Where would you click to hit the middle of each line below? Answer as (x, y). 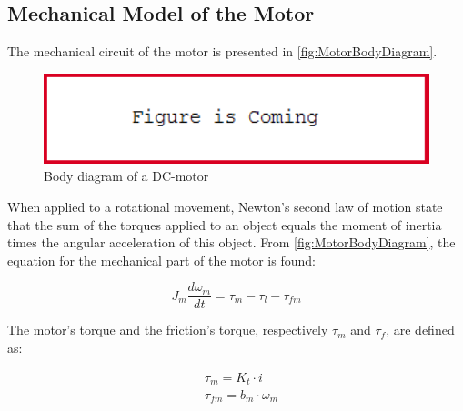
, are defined (420, 330)
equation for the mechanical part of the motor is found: (161, 260)
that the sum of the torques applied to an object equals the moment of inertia (225, 224)
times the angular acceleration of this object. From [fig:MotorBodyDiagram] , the (231, 242)
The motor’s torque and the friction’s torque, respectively (168, 330)
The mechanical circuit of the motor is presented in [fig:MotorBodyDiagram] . (222, 51)
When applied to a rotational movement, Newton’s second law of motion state (225, 206)
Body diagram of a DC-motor (126, 176)
